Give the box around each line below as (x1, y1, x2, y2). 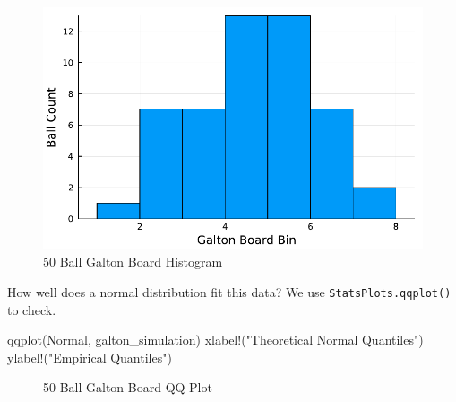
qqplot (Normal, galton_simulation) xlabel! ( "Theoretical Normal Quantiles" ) (7, 330, 424, 349)
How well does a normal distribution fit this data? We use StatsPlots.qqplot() (7, 283, 452, 301)
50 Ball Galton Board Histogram (43, 252, 223, 271)
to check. (7, 300, 56, 319)
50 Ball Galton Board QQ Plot (43, 378, 212, 397)
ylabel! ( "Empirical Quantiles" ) (7, 347, 172, 366)
